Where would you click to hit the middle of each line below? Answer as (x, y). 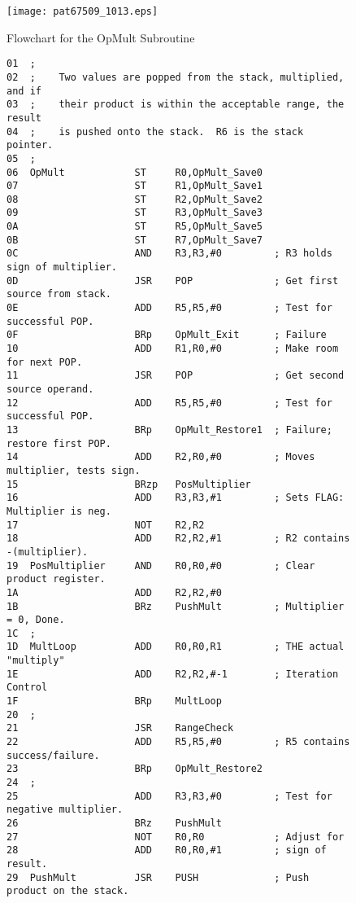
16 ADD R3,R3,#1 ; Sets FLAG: (176, 498)
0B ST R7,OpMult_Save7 (135, 240)
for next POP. (45, 362)
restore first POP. (59, 443)
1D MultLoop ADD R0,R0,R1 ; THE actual (176, 647)
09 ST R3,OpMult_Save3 (135, 213)
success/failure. (53, 755)
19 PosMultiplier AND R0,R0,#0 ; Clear (161, 565)
